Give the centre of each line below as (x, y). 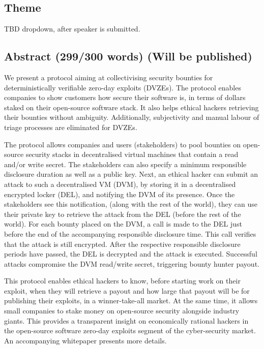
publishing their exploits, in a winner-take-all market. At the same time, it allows (131, 300)
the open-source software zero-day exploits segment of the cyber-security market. (130, 330)
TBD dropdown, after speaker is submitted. (72, 29)
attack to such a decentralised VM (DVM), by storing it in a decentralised (120, 184)
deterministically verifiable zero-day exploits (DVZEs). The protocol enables (123, 87)
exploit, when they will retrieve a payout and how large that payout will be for (127, 290)
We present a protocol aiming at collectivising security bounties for (109, 77)
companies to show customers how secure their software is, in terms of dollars (125, 97)
